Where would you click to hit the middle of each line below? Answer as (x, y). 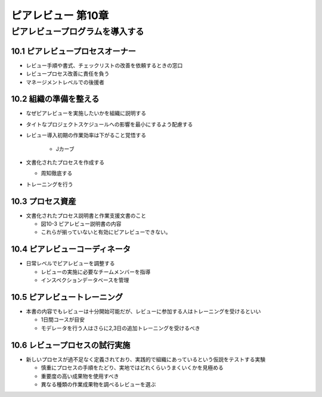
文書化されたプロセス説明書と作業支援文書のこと (86, 215)
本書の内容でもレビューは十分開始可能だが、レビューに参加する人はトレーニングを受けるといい (143, 311)
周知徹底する (57, 173)
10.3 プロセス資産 (44, 201)
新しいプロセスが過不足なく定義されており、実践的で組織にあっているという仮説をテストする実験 (145, 359)
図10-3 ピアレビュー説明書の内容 (81, 224)
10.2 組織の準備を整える (55, 99)
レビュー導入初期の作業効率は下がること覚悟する (86, 135)
